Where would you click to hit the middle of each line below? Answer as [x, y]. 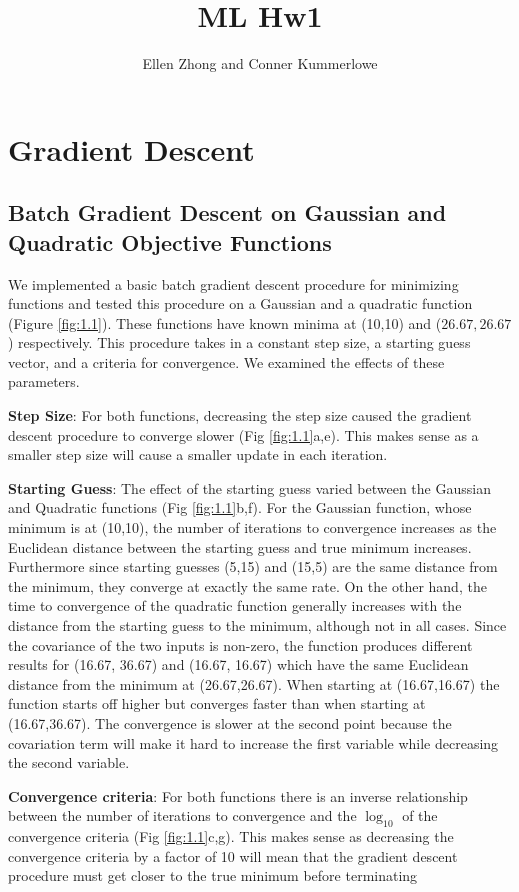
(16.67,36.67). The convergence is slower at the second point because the [230, 722]
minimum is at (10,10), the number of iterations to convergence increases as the [252, 527]
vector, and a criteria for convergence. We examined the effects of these [226, 361]
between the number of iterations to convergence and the [182, 815]
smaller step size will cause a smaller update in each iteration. [198, 454]
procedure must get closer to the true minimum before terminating [213, 875]
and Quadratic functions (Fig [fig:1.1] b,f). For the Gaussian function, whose [240, 507]
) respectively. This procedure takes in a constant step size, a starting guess [239, 342]
